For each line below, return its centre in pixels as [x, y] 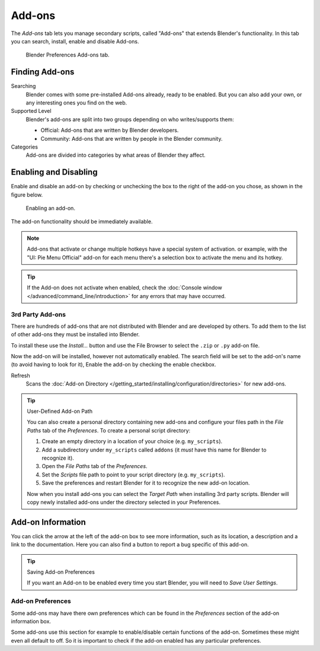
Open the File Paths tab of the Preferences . [95, 466]
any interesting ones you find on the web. [76, 103]
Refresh [21, 375]
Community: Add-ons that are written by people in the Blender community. [132, 138]
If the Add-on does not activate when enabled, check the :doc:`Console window [124, 287]
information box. [31, 621]
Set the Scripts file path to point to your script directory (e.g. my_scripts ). [133, 475]
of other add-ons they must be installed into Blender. [75, 334]
